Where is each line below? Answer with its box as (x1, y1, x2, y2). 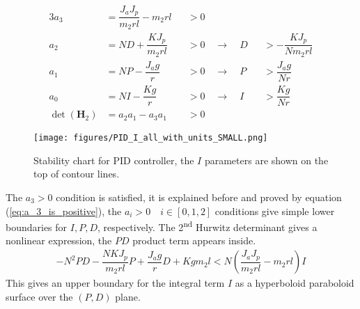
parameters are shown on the (204, 152, 329, 167)
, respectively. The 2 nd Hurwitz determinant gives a (97, 218, 318, 234)
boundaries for (6, 219, 68, 234)
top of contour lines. (33, 166, 120, 181)
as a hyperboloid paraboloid (235, 276, 354, 290)
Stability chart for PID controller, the (33, 152, 194, 167)
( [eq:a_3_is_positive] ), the (6, 203, 122, 218)
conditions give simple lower (214, 203, 335, 218)
